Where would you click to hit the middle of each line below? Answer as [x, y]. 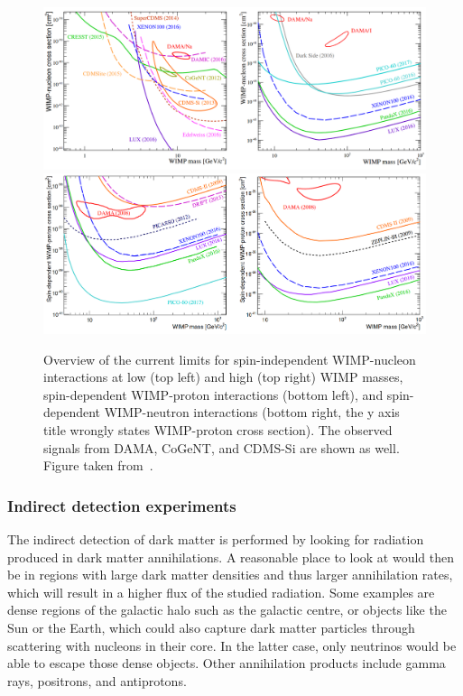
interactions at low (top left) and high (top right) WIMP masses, [223, 377]
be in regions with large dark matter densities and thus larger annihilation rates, [230, 575]
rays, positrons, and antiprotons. [97, 680]
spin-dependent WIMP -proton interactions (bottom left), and [213, 394]
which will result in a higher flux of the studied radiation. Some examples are [221, 592]
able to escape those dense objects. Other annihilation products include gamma [227, 663]
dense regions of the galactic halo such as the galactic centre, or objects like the [227, 610]
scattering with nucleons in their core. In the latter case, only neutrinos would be [232, 645]
